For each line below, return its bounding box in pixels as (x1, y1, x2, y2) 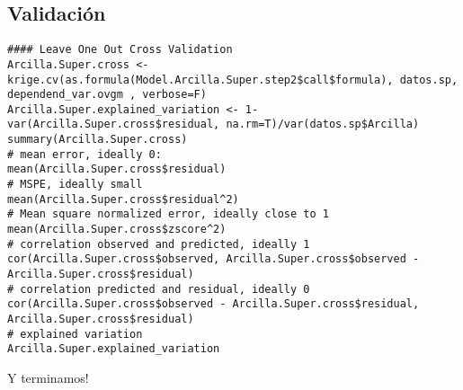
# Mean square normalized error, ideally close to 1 (7, 208, 329, 221)
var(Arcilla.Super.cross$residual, (7, 118, 220, 131)
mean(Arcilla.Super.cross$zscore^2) (7, 223, 227, 236)
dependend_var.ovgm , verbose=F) (7, 88, 207, 102)
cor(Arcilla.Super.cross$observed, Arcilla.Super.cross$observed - (7, 253, 420, 266)
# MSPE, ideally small (7, 178, 143, 191)
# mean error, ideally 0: (7, 147, 162, 161)
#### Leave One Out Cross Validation (7, 43, 233, 57)
